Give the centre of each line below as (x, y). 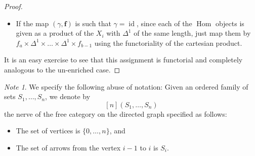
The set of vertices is (48, 131)
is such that (93, 23)
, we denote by (68, 96)
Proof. (13, 6)
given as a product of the (55, 33)
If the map (32, 23)
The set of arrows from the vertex (68, 147)
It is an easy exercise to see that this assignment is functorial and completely (123, 60)
